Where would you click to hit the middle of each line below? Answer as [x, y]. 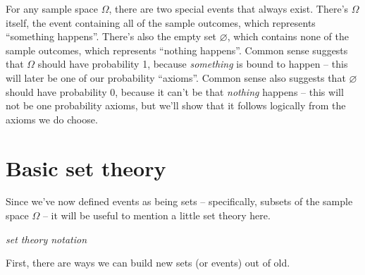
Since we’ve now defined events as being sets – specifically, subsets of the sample [179, 201]
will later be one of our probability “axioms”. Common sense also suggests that [176, 77]
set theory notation [47, 239]
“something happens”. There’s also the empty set [111, 36]
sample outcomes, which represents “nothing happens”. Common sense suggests [177, 50]
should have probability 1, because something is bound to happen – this [193, 64]
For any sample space [52, 8]
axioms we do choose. [52, 119]
